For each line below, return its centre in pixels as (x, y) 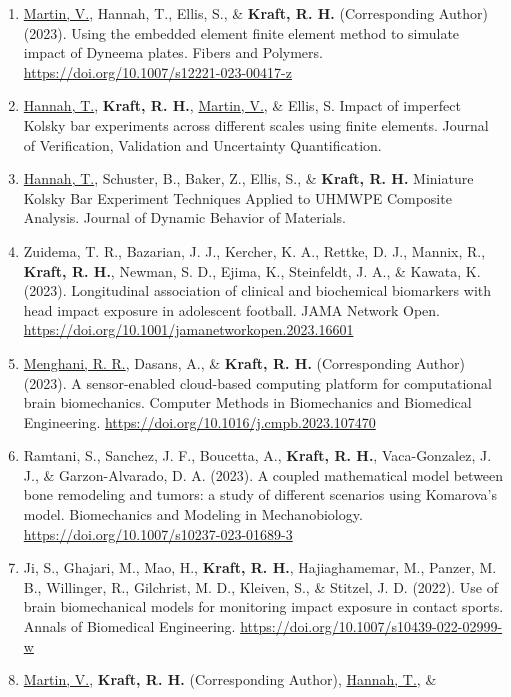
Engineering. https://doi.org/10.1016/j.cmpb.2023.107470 (199, 421)
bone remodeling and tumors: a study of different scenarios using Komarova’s (260, 494)
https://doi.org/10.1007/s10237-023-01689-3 (158, 533)
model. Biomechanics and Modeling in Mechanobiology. (193, 514)
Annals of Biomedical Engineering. (129, 626)
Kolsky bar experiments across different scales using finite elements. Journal (256, 124)
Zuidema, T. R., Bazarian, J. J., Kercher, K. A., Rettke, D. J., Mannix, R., (254, 250)
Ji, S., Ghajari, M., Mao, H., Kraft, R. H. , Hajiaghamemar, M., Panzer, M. (260, 567)
